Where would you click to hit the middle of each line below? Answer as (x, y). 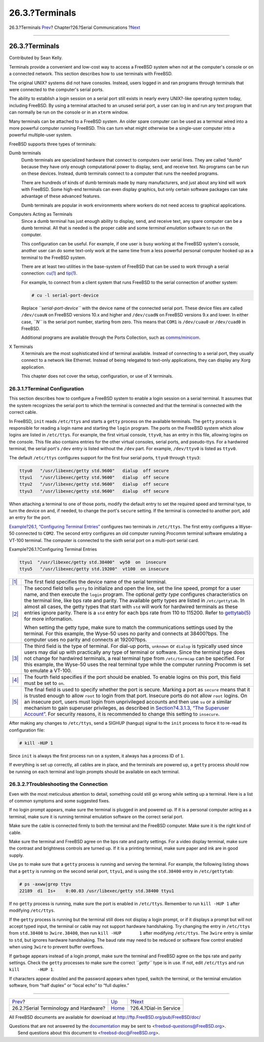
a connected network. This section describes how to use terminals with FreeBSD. (91, 74)
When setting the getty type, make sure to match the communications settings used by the (129, 628)
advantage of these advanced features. (61, 196)
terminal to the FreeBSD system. (54, 258)
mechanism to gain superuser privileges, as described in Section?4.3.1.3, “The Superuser (127, 708)
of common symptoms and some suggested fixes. (59, 801)
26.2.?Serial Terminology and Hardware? (59, 1008)
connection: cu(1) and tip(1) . (49, 273)
